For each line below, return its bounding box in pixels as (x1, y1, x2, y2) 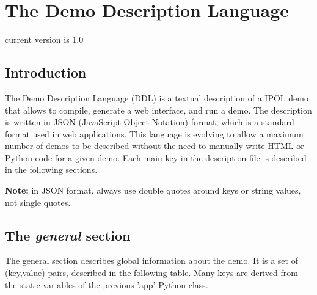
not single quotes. (5, 195, 71, 208)
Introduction (5, 63, 87, 82)
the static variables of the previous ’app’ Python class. (5, 278, 208, 291)
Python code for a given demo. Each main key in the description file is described (5, 151, 307, 164)
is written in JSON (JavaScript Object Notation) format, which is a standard (5, 115, 294, 128)
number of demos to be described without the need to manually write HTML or (5, 139, 304, 152)
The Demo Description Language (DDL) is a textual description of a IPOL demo (5, 91, 308, 104)
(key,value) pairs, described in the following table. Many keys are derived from (5, 266, 298, 279)
